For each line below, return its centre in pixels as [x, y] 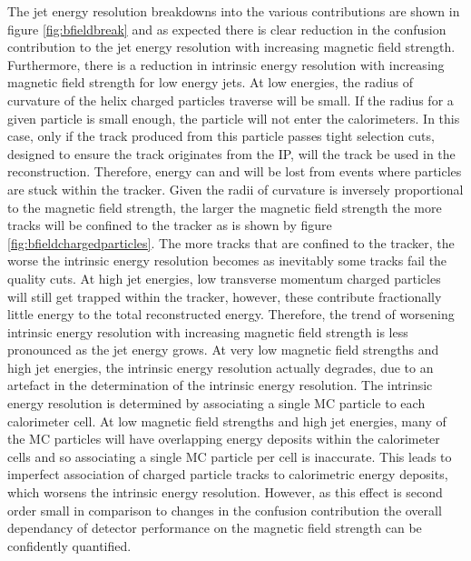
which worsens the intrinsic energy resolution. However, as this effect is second [225, 492]
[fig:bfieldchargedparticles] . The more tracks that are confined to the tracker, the [231, 242]
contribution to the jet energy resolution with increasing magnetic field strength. [231, 47]
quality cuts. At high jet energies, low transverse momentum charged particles [224, 278]
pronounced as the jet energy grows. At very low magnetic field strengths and [223, 350]
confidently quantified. [69, 545]
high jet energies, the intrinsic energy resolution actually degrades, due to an [221, 367]
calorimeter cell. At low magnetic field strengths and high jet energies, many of [227, 421]
